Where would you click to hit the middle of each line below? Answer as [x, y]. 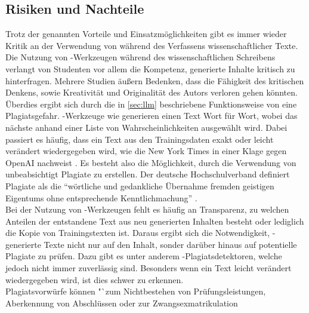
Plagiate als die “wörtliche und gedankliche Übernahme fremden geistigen [140, 185]
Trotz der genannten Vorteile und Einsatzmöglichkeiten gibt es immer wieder [146, 34]
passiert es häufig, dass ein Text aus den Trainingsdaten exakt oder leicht [140, 139]
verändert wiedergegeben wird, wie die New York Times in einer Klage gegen [146, 151]
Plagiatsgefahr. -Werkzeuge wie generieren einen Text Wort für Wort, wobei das [152, 116]
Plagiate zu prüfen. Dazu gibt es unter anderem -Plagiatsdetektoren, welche [144, 256]
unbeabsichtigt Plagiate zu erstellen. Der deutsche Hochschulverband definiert [148, 174]
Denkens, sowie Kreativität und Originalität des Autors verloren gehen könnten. [152, 92]
